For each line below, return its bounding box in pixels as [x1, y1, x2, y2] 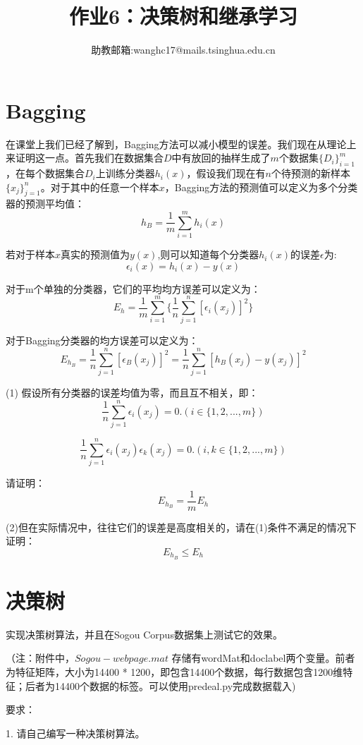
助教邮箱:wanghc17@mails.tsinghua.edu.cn [91, 42, 276, 57]
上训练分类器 [95, 166, 155, 181]
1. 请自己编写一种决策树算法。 [6, 725, 145, 740]
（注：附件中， [6, 650, 75, 665]
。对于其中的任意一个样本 [40, 179, 159, 194]
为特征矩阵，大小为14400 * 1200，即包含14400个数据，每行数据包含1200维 [6, 665, 343, 679]
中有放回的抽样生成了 [171, 150, 271, 165]
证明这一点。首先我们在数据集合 [15, 150, 164, 165]
